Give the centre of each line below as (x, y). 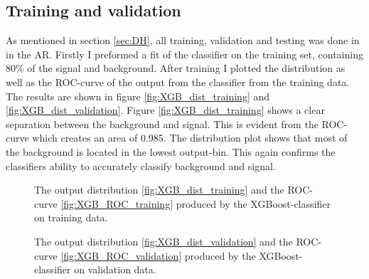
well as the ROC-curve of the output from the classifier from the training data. (178, 81)
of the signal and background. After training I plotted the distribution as (186, 68)
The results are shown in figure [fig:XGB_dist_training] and (138, 96)
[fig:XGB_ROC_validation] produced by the (158, 255)
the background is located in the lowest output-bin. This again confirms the (171, 151)
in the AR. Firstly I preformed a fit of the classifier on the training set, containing (184, 54)
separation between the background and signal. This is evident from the (162, 123)
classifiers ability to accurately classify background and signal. (141, 165)
